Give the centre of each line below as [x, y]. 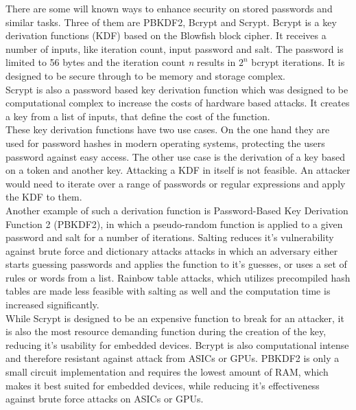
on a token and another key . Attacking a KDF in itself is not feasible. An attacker [178, 170]
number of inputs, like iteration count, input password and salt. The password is [175, 48]
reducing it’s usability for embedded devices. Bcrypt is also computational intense [177, 344]
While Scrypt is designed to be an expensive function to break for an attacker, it [175, 318]
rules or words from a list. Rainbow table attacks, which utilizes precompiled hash [178, 277]
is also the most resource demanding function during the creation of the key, [166, 331]
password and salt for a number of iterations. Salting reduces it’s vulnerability [170, 237]
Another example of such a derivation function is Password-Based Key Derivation [177, 210]
